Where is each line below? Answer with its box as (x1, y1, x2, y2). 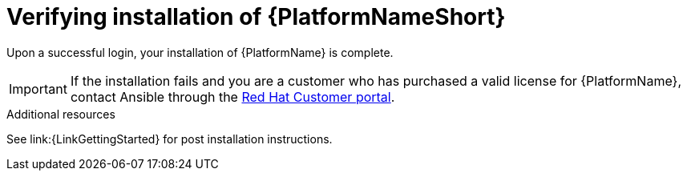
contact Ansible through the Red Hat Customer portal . (70, 88, 395, 105)
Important (9, 80, 67, 97)
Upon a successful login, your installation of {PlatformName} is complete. (6, 45, 394, 59)
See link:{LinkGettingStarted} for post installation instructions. (6, 131, 333, 146)
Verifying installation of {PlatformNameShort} (6, 3, 506, 30)
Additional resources (6, 107, 115, 121)
